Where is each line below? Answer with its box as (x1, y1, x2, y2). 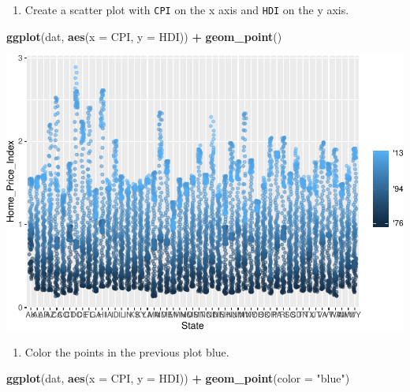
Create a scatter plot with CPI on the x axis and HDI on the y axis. (24, 2, 349, 17)
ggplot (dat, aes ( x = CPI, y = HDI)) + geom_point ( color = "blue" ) (6, 370, 350, 386)
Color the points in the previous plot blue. (24, 343, 229, 360)
